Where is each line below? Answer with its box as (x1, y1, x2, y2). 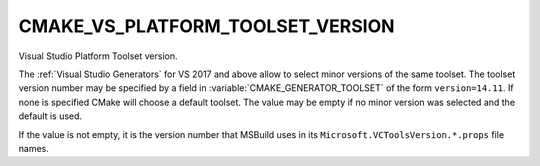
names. (18, 142, 49, 154)
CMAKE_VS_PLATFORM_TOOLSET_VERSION (18, 15, 395, 37)
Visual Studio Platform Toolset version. (18, 50, 179, 62)
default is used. (18, 110, 83, 122)
